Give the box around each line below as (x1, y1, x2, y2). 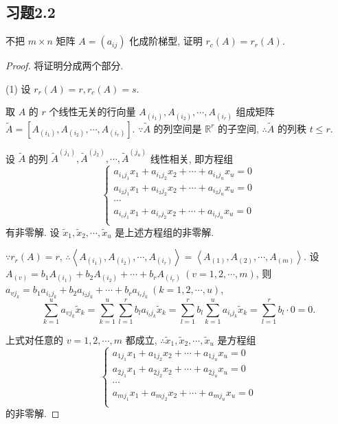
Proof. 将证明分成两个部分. (5, 58, 124, 73)
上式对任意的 (5, 333, 63, 346)
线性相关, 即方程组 (150, 151, 234, 165)
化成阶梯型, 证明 (129, 34, 203, 48)
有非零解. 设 (5, 224, 60, 239)
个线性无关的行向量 (49, 104, 136, 119)
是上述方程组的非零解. (115, 224, 214, 239)
